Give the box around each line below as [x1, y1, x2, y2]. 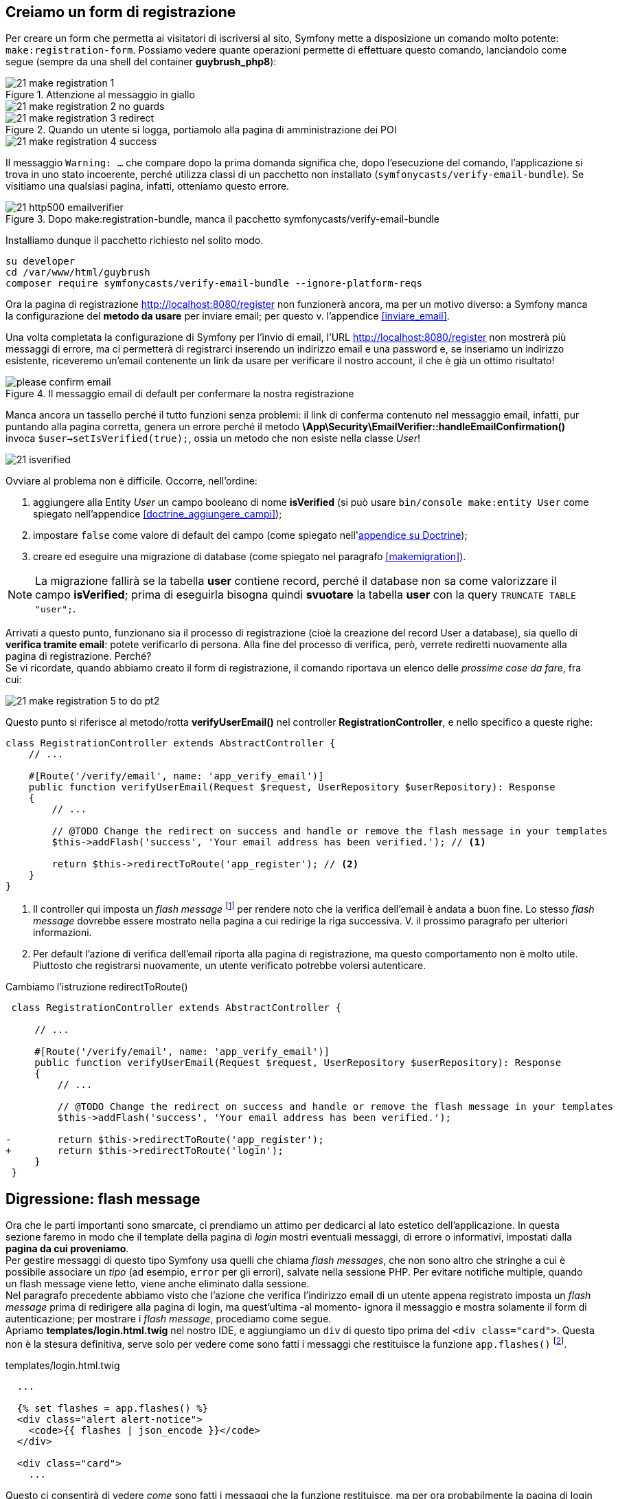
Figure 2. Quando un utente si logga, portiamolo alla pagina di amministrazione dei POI [5, 124, 397, 136]
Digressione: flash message [5, 1190, 201, 1208]
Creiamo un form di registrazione [5, 3, 236, 21]
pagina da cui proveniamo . [5, 1242, 129, 1254]
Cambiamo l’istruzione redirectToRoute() [5, 981, 188, 993]
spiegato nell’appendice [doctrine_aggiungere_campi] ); [33, 508, 282, 520]
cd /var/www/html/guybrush [5, 267, 150, 278]
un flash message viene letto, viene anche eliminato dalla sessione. [5, 1277, 310, 1289]
